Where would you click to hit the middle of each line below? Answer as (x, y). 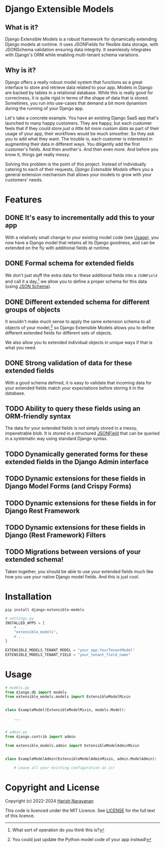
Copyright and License (52, 787)
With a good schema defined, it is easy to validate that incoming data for (79, 382)
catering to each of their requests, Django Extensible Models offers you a (79, 169)
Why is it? (20, 70)
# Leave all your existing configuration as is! (65, 768)
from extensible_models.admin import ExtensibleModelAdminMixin (72, 745)
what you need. (21, 347)
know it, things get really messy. (38, 154)
